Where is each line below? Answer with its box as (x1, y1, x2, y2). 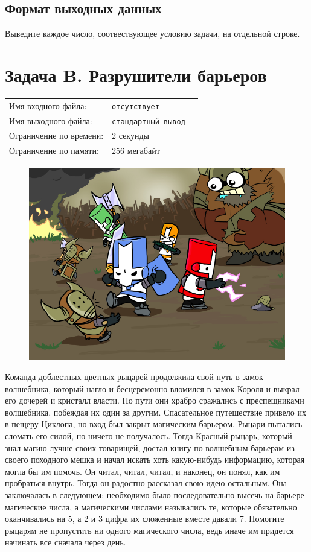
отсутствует (112, 102, 159, 111)
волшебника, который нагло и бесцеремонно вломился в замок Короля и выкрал (5, 382, 300, 395)
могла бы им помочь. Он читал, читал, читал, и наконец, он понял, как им (5, 465, 280, 477)
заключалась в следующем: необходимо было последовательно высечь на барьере (5, 488, 304, 501)
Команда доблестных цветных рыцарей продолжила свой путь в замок (5, 370, 263, 383)
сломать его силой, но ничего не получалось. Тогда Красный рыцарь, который (5, 429, 292, 442)
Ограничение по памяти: (9, 144, 99, 157)
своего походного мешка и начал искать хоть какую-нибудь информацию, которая (5, 453, 305, 466)
